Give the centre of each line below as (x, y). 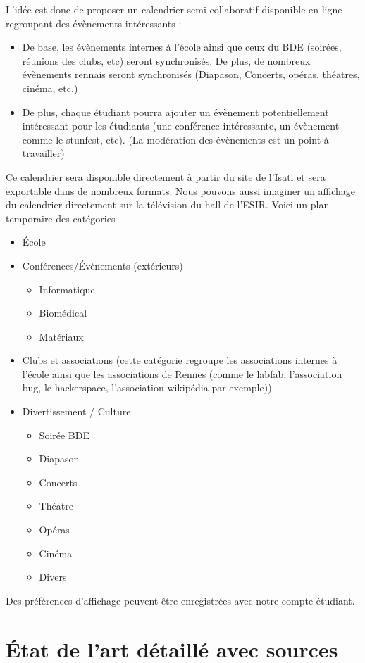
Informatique (67, 289)
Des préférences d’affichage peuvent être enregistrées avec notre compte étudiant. (180, 600)
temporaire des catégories (61, 218)
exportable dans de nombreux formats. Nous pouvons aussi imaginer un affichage (181, 190)
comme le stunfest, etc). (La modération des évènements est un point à (175, 139)
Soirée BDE (64, 435)
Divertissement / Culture (76, 411)
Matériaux (61, 336)
